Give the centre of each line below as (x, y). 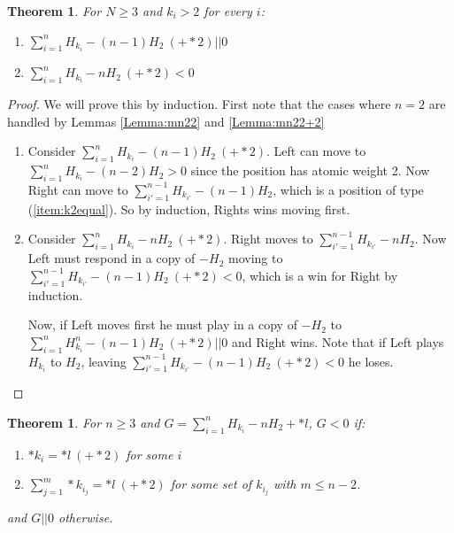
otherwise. (86, 518)
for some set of (211, 484)
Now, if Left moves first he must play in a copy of (162, 324)
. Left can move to (316, 151)
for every (228, 11)
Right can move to (78, 189)
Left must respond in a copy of (112, 258)
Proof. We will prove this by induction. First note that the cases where (199, 104)
